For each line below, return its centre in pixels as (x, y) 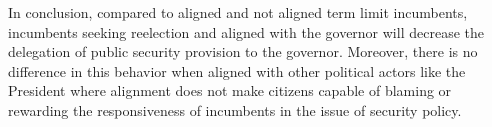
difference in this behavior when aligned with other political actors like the (237, 70)
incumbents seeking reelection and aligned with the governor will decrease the (246, 31)
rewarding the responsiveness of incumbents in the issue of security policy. (235, 109)
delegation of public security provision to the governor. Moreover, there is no (243, 51)
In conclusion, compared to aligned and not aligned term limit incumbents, (238, 12)
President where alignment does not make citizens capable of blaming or (230, 90)
